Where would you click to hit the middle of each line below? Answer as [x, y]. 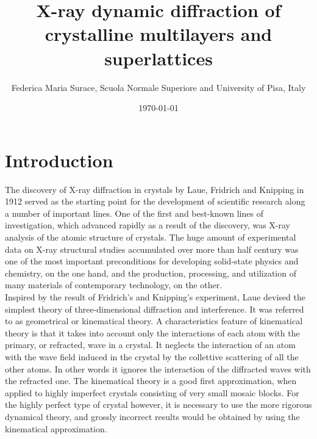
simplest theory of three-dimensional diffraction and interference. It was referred [155, 309]
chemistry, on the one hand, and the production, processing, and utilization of [151, 273]
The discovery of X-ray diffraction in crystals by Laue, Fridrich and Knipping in [155, 189]
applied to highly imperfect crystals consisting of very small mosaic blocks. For [152, 392]
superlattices [158, 58]
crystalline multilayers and [158, 34]
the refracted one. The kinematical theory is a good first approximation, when [151, 381]
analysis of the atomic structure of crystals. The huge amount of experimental [151, 237]
